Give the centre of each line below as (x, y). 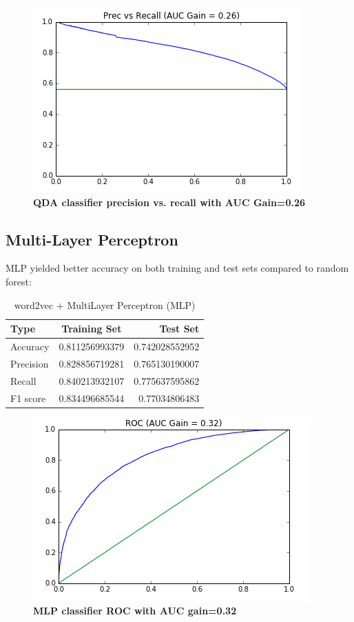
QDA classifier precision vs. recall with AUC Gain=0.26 (169, 202)
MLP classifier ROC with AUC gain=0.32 (135, 611)
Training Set (92, 329)
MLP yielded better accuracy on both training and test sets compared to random (177, 268)
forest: (19, 281)
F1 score (28, 398)
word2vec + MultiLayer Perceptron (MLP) (105, 304)
